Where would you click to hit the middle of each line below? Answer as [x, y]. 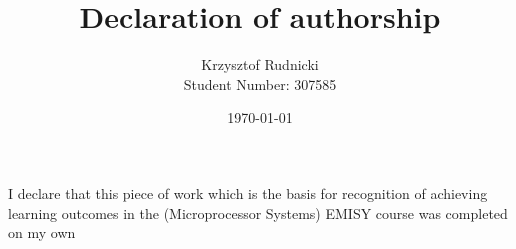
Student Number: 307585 [260, 83]
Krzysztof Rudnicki [260, 64]
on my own [42, 232]
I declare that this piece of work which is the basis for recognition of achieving [248, 192]
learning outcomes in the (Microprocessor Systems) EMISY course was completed [258, 212]
